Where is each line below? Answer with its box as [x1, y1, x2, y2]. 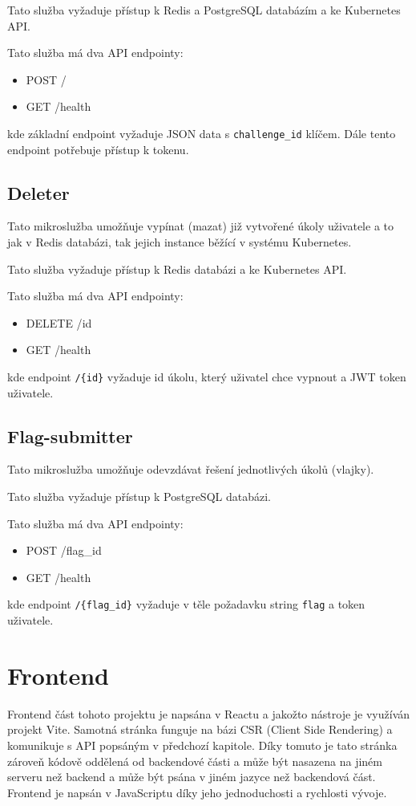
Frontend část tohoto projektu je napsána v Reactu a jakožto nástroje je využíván [7, 705, 410, 722]
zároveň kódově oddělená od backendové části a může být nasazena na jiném [7, 752, 382, 769]
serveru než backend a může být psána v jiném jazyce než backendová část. [7, 768, 376, 785]
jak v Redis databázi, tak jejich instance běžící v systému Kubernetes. [7, 234, 352, 250]
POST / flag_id [26, 542, 102, 559]
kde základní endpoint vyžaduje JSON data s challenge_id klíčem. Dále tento [7, 124, 396, 141]
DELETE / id [26, 314, 92, 331]
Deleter [7, 180, 70, 205]
